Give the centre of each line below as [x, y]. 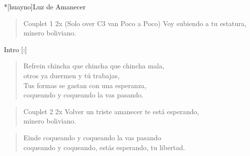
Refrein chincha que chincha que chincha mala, [94, 66]
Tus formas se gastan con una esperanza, [85, 85]
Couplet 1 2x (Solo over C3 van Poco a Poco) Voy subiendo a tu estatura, [135, 23]
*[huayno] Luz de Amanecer [45, 6]
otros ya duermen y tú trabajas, [71, 75]
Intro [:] [16, 49]
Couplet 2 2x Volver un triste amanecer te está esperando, [111, 111]
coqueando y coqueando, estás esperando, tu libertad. [104, 147]
